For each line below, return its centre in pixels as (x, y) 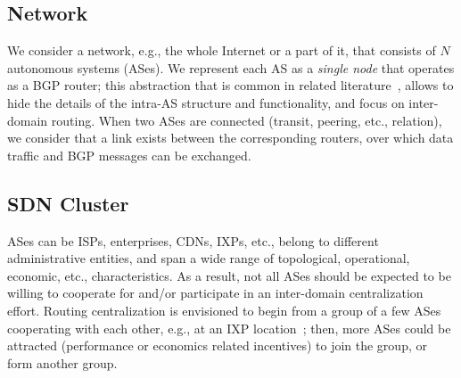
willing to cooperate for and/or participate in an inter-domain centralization (215, 293)
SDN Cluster (68, 203)
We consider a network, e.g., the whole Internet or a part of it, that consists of (222, 50)
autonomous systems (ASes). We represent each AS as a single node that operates (231, 67)
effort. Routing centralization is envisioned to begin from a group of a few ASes (224, 310)
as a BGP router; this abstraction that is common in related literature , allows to (230, 85)
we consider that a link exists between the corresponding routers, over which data (230, 138)
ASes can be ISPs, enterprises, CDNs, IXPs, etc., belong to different (193, 240)
